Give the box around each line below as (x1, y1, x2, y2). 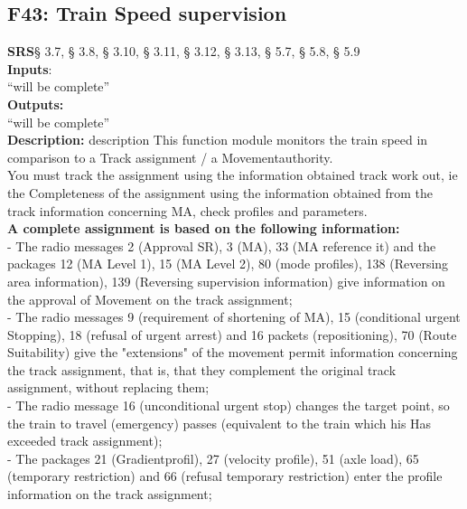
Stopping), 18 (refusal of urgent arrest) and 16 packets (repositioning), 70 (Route (7, 325, 457, 344)
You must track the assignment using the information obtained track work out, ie (7, 165, 458, 184)
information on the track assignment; (7, 485, 212, 504)
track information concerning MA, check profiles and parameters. (7, 201, 368, 220)
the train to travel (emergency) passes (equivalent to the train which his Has (7, 413, 432, 432)
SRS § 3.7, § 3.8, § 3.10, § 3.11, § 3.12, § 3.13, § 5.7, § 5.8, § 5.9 (7, 42, 360, 61)
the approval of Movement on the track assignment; (7, 289, 293, 308)
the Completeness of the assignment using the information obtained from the (7, 183, 434, 202)
